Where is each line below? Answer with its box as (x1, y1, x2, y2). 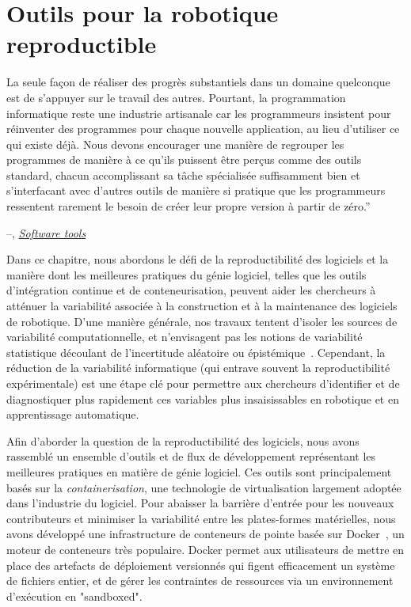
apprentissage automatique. (6, 406, 139, 423)
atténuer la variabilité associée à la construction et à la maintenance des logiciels (6, 298, 398, 314)
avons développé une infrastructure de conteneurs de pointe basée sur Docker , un (6, 525, 405, 542)
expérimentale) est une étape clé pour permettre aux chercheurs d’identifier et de (6, 375, 400, 391)
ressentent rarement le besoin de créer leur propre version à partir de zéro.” (6, 198, 371, 214)
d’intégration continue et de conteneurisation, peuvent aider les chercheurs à (6, 282, 376, 298)
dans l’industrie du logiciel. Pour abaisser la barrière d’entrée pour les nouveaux (6, 495, 394, 511)
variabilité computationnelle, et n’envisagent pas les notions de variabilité (6, 328, 363, 345)
